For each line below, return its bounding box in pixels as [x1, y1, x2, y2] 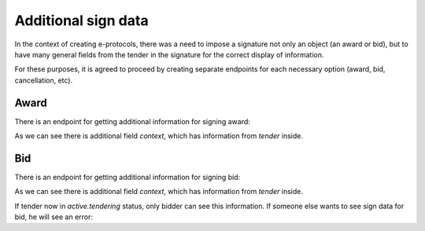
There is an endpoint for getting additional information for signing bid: [14, 172, 241, 181]
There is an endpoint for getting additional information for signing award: [14, 116, 251, 126]
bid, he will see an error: [14, 212, 94, 222]
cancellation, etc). [14, 75, 73, 85]
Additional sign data [14, 12, 149, 29]
